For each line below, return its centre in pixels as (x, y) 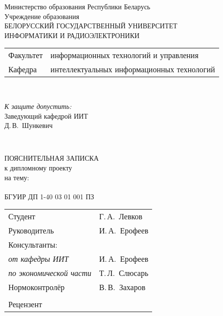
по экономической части (50, 273)
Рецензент (25, 304)
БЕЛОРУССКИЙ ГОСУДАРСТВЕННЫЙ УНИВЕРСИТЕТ (91, 26)
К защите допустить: (38, 106)
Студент (22, 216)
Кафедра (23, 69)
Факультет (26, 55)
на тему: (17, 177)
